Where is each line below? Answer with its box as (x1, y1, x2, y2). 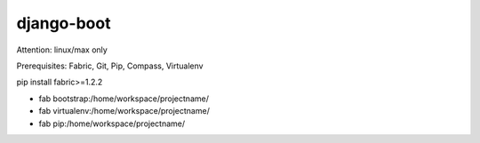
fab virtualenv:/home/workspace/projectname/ (38, 106, 211, 116)
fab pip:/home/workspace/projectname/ (38, 118, 186, 129)
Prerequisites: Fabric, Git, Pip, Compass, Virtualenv (16, 60, 204, 71)
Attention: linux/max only (16, 44, 108, 55)
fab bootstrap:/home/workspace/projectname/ (38, 93, 209, 104)
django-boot (16, 13, 111, 33)
